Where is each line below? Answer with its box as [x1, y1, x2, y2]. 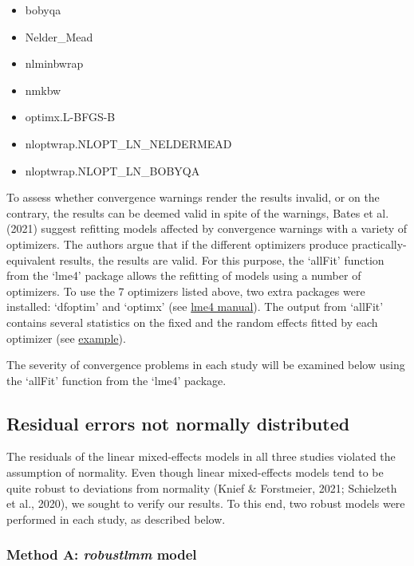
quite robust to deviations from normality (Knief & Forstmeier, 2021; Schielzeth [6, 479, 397, 496]
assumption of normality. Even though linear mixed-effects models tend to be [6, 464, 384, 481]
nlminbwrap [25, 55, 84, 72]
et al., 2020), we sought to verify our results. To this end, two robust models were [6, 495, 405, 512]
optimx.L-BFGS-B [25, 108, 116, 125]
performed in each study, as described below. [6, 510, 226, 527]
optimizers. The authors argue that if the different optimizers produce [6, 235, 349, 252]
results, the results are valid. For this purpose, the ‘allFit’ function [59, 251, 384, 268]
